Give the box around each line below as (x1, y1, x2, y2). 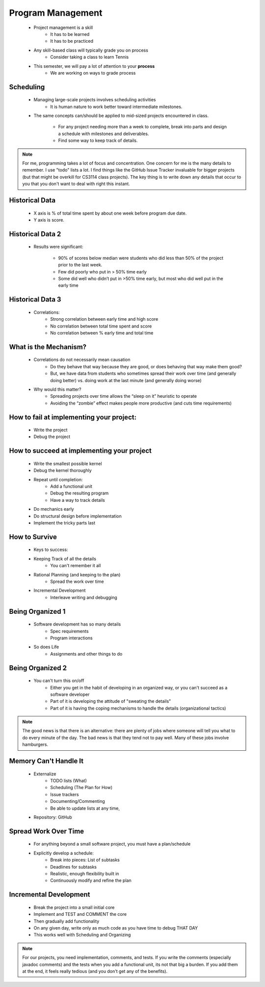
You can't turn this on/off (33, 678, 84, 684)
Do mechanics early (33, 506, 74, 512)
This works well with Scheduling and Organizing (33, 932, 131, 938)
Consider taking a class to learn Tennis (50, 54, 129, 60)
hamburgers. (22, 741, 49, 747)
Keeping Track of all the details (33, 555, 97, 562)
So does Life (33, 644, 59, 650)
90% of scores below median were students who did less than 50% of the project (58, 255, 223, 261)
